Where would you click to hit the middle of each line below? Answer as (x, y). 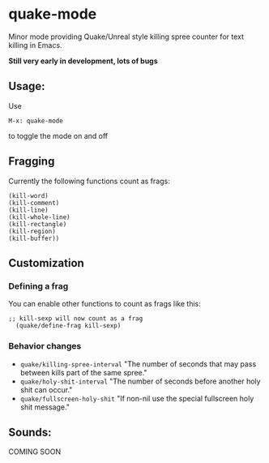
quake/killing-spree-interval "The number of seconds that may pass (138, 364)
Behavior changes (45, 346)
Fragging (32, 162)
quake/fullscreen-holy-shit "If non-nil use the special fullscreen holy (137, 398)
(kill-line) (28, 210)
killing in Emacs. (35, 45)
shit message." (45, 407)
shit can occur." (46, 389)
